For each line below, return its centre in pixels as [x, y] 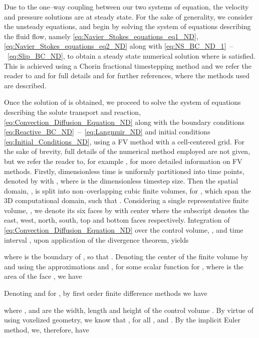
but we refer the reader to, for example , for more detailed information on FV [123, 161]
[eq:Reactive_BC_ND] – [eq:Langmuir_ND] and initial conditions [107, 132]
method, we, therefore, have [47, 329]
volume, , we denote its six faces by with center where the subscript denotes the [126, 210]
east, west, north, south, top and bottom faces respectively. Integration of [117, 220]
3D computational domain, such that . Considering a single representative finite [126, 200]
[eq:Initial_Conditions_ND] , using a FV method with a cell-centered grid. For [124, 141]
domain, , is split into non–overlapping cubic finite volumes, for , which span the [127, 190]
